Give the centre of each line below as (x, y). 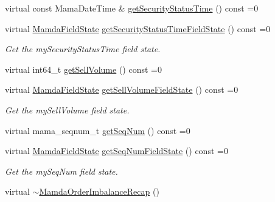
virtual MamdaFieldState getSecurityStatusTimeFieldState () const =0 (138, 28)
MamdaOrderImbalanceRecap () (99, 191)
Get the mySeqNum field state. (61, 171)
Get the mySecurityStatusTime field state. (83, 49)
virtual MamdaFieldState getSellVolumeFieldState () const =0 (122, 89)
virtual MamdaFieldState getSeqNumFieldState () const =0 (117, 151)
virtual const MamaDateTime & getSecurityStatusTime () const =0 (132, 8)
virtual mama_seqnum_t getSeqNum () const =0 (98, 130)
